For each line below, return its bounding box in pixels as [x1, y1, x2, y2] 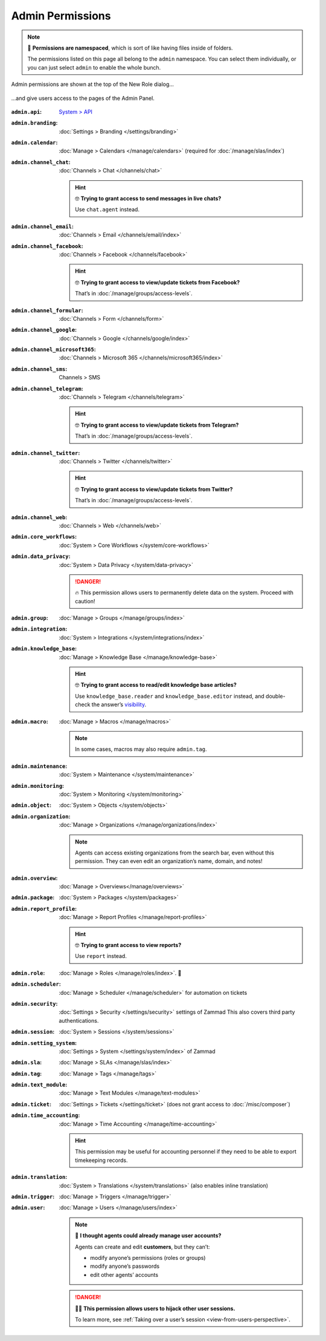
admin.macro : [11, 718, 48, 725]
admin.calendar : [11, 139, 58, 146]
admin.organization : [11, 813, 71, 820]
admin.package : [11, 894, 55, 901]
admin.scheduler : [11, 980, 62, 988]
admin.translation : [11, 1173, 68, 1181]
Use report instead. [75, 952, 127, 960]
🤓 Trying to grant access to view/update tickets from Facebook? [75, 278, 240, 286]
